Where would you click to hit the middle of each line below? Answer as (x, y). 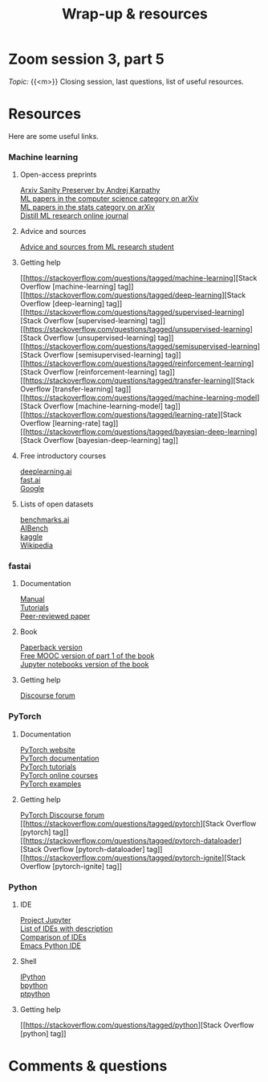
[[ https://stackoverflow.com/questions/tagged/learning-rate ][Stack (131, 415)
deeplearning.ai (46, 472)
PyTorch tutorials (48, 766)
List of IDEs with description (66, 928)
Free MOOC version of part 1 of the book (87, 656)
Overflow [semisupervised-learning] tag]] (113, 355)
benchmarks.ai (45, 520)
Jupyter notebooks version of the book (84, 665)
